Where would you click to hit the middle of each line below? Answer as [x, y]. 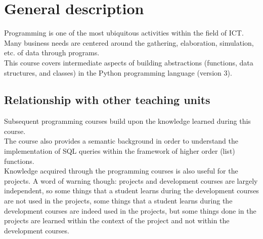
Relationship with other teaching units [107, 100]
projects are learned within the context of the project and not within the [117, 220]
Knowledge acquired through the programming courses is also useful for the [121, 171]
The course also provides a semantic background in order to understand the [121, 141]
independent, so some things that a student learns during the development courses [131, 191]
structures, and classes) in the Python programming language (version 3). [118, 72]
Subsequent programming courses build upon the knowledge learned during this [127, 121]
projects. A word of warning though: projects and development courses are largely [131, 180]
